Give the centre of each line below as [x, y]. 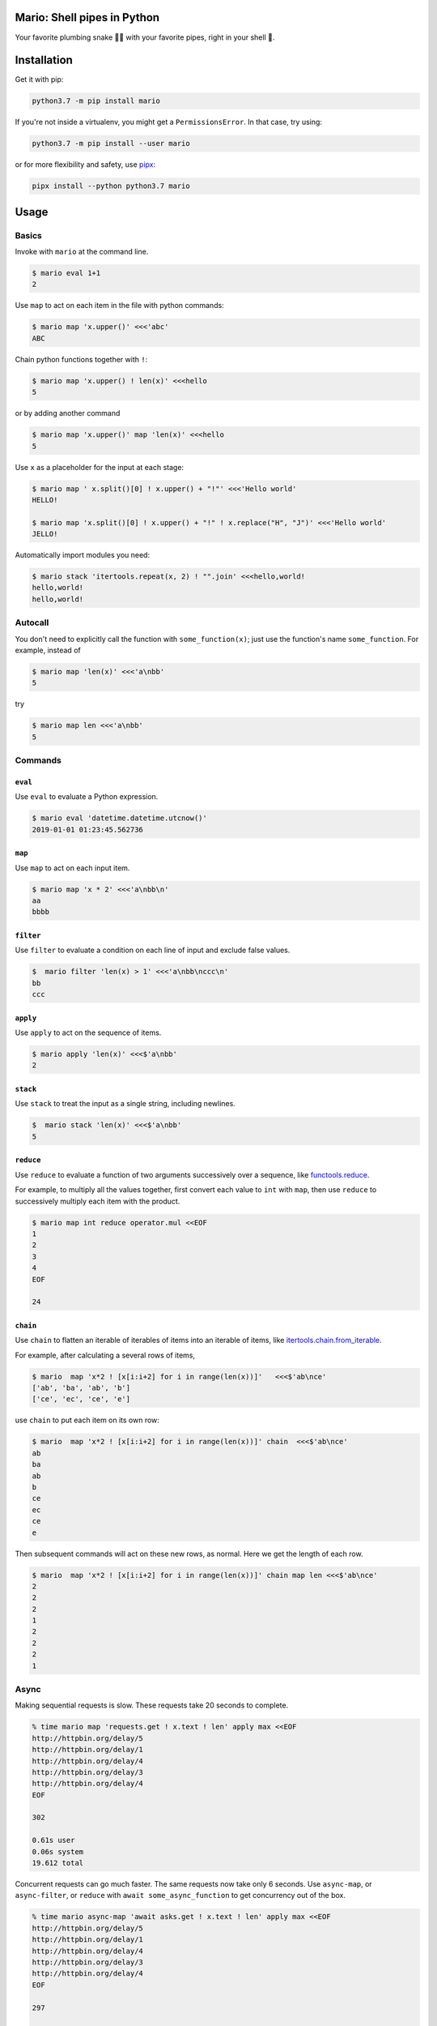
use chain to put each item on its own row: [87, 1420]
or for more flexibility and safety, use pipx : [85, 165]
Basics [28, 235]
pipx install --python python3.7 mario [111, 186]
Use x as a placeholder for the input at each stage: [100, 467]
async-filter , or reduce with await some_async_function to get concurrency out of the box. [180, 1896]
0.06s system [58, 1851]
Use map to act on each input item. [72, 868]
